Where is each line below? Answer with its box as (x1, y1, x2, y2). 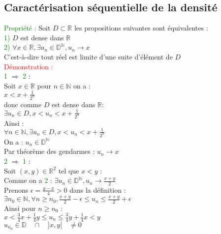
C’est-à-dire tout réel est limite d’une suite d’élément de (4, 51, 173, 61)
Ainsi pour (4, 203, 36, 213)
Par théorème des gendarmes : (4, 146, 95, 156)
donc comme (4, 99, 42, 109)
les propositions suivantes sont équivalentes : (74, 23, 208, 33)
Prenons (4, 184, 29, 195)
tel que (58, 165, 79, 175)
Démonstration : (4, 61, 53, 71)
